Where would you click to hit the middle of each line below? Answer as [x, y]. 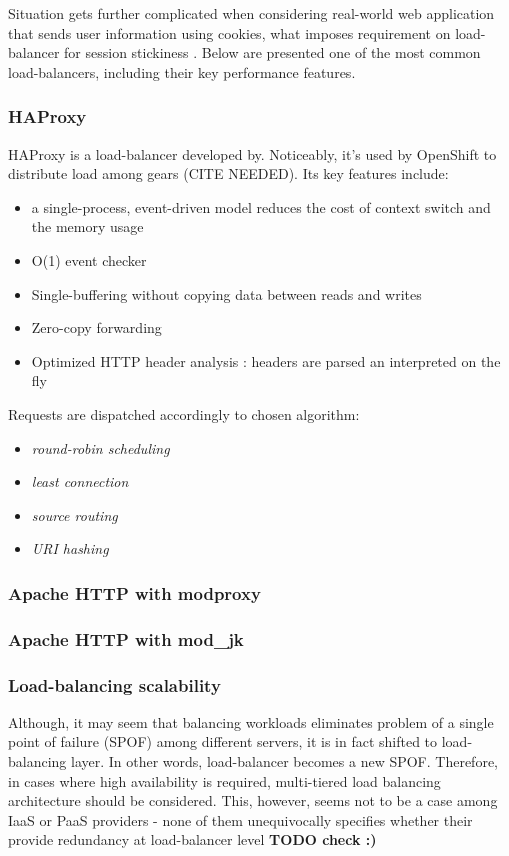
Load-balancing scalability [114, 684]
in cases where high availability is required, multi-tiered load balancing [224, 780]
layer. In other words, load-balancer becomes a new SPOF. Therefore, [284, 761]
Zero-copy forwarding [96, 327]
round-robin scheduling [100, 447]
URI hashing [70, 548]
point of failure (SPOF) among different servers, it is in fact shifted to [223, 741]
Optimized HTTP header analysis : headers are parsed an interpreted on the [266, 360]
